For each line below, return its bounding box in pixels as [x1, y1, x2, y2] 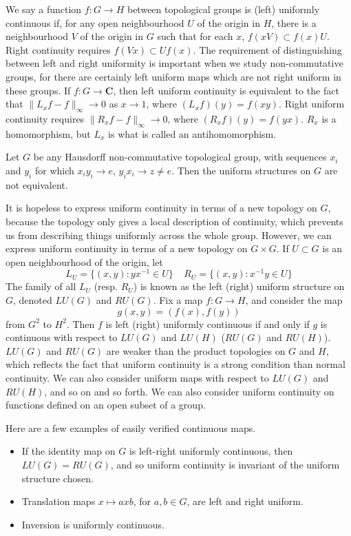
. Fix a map [153, 292, 203, 307]
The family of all [6, 279, 76, 293]
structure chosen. [21, 471, 94, 485]
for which [34, 163, 74, 177]
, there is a [271, 15, 317, 30]
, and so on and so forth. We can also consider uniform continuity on [44, 384, 334, 398]
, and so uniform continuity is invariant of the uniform [110, 457, 340, 471]
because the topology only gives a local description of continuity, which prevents [6, 214, 343, 228]
